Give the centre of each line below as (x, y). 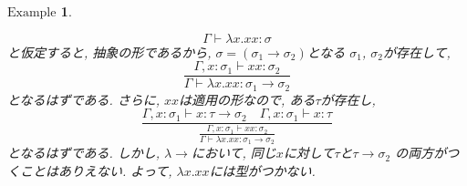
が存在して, (417, 52)
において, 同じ (233, 153)
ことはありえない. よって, (96, 170)
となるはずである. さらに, (84, 99)
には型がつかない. (262, 170)
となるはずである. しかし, (84, 153)
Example (32, 13)
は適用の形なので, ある (247, 99)
